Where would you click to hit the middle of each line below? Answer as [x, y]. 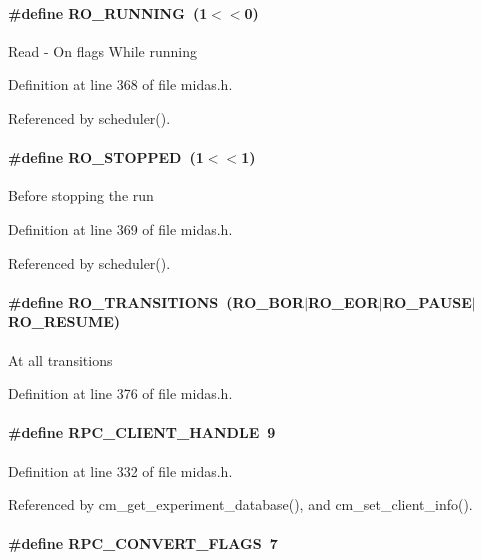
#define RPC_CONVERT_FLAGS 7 [143, 543]
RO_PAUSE [427, 301]
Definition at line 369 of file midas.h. [120, 228]
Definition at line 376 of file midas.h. [120, 393]
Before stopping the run [81, 195]
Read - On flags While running [102, 50]
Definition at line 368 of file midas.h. [120, 84]
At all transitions [60, 359]
